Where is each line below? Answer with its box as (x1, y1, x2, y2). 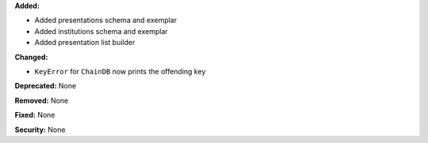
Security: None (14, 125, 66, 134)
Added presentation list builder (34, 38, 136, 47)
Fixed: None (14, 111, 55, 120)
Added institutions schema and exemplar (34, 26, 168, 36)
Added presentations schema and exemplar (34, 16, 178, 25)
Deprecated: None (14, 81, 77, 91)
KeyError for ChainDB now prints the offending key (34, 66, 206, 76)
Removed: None (14, 96, 69, 105)
